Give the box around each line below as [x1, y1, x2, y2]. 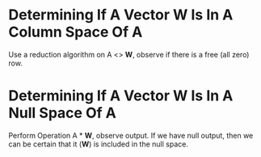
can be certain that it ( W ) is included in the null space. [8, 139, 188, 149]
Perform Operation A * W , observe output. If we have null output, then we [8, 130, 254, 140]
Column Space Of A [8, 23, 143, 41]
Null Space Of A [8, 104, 117, 122]
